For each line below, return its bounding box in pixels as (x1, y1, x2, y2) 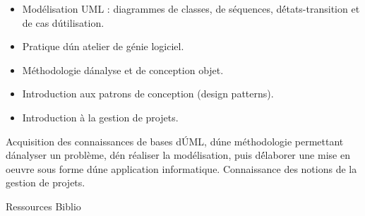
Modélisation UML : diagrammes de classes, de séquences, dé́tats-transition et (22, 1, 360, 16)
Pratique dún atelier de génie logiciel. (22, 39, 184, 54)
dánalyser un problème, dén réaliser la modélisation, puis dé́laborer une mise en (6, 148, 350, 162)
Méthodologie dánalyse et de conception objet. (22, 62, 224, 77)
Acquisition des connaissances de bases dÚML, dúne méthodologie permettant (6, 133, 344, 148)
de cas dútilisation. (22, 15, 104, 30)
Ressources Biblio (6, 198, 81, 213)
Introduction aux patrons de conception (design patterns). (22, 86, 274, 101)
